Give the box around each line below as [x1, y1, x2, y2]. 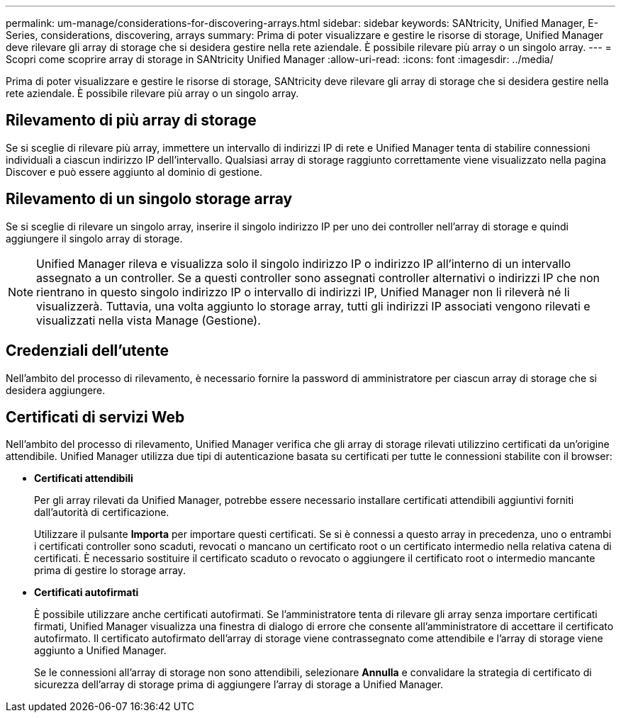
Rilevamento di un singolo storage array [6, 190, 293, 208]
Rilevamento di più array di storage [6, 111, 257, 130]
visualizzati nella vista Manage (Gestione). [36, 313, 261, 327]
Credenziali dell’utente [6, 342, 169, 360]
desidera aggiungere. [6, 383, 106, 396]
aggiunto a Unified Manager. [34, 644, 167, 657]
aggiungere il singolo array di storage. [6, 232, 183, 245]
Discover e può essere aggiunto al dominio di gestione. [6, 165, 262, 178]
